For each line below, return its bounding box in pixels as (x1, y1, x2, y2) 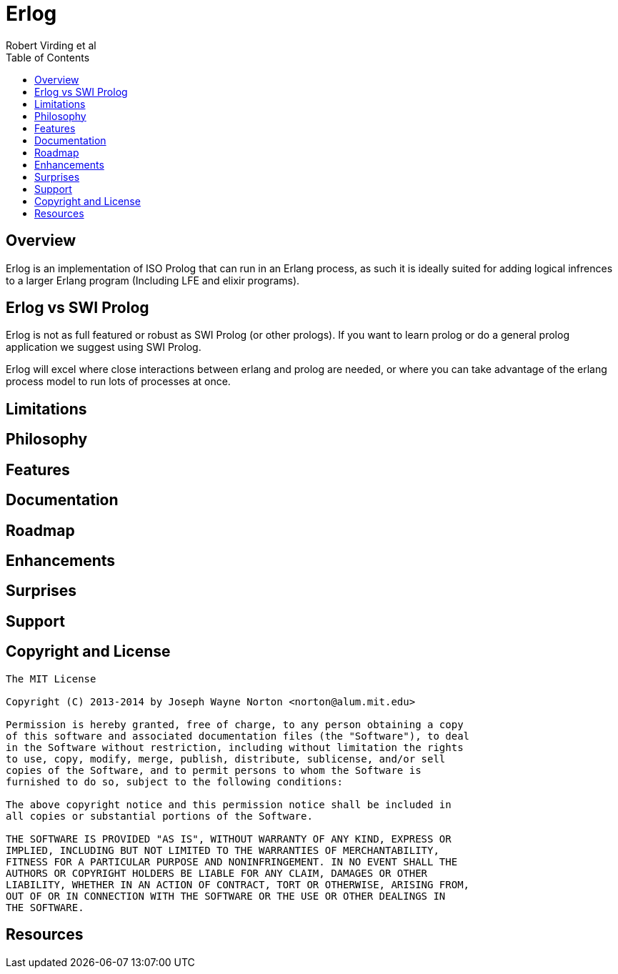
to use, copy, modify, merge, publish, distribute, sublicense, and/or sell (6, 752, 446, 765)
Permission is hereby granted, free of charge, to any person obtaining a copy (6, 718, 464, 730)
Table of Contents (6, 51, 90, 64)
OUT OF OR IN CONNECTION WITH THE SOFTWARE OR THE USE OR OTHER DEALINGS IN (6, 890, 446, 902)
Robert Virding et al (6, 39, 96, 51)
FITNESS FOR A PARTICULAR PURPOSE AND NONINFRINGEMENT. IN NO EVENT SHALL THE (6, 855, 458, 868)
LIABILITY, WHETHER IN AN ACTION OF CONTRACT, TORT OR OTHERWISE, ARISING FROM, (6, 878, 470, 890)
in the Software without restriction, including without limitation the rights (6, 741, 464, 753)
